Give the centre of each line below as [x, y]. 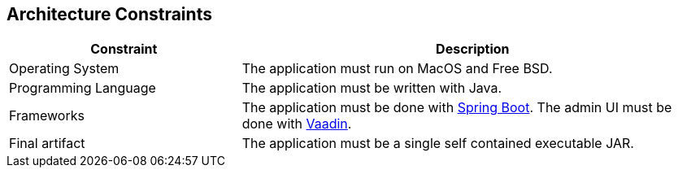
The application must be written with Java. [372, 88]
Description [473, 49]
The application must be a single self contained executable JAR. [438, 144]
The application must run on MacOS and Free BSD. [397, 69]
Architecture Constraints [109, 14]
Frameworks [47, 116]
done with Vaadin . [297, 124]
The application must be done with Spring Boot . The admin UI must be [457, 108]
